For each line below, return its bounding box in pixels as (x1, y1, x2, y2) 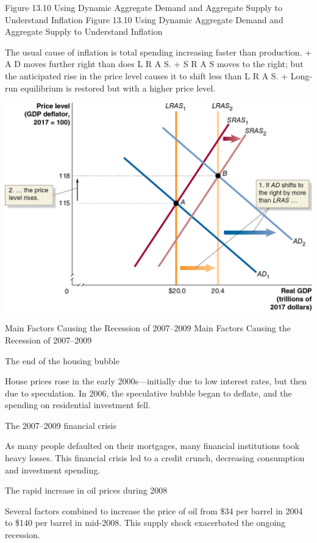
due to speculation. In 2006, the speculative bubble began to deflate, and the (5, 386, 292, 399)
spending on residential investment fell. (5, 398, 151, 411)
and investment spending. (5, 463, 101, 476)
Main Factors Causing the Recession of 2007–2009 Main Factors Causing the (5, 322, 291, 334)
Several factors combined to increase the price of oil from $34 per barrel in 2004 (5, 504, 303, 517)
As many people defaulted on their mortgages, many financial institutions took (5, 439, 300, 452)
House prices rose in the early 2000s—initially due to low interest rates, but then (5, 375, 307, 387)
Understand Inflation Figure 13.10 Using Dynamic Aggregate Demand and (5, 13, 283, 26)
